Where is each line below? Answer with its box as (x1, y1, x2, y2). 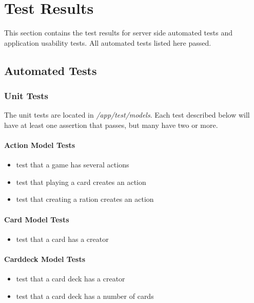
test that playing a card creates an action (16, 176, 146, 187)
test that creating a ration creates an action (16, 194, 154, 204)
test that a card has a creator (16, 233, 109, 244)
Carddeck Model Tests (4, 254, 86, 264)
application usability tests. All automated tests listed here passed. (4, 37, 211, 48)
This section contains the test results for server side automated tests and (4, 27, 232, 38)
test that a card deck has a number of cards (16, 290, 154, 301)
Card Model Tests (4, 214, 69, 224)
